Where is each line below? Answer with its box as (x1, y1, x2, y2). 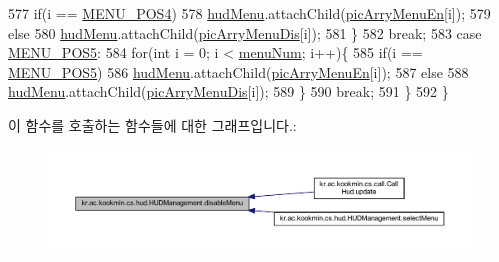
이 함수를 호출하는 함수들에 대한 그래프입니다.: (8, 114, 297, 135)
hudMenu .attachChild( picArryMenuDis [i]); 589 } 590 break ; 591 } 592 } (8, 81, 449, 102)
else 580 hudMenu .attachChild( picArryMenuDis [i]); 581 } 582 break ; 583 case (8, 22, 482, 43)
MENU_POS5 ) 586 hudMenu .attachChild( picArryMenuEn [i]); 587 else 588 (8, 61, 469, 82)
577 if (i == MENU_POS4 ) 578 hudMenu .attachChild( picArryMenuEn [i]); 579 (8, 3, 491, 23)
